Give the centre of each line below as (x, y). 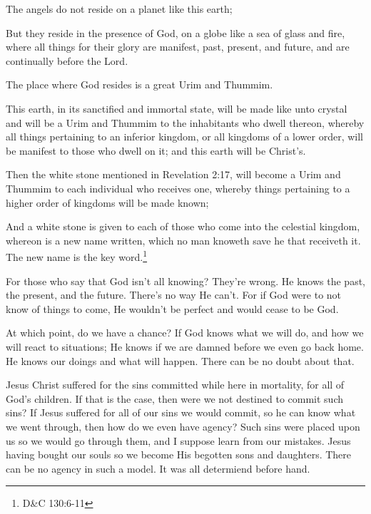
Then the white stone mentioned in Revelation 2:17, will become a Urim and (173, 174)
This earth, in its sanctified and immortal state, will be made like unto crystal (177, 108)
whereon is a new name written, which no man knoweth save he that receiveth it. (183, 240)
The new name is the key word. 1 (77, 256)
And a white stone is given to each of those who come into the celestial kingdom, (183, 226)
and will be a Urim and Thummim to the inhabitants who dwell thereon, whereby (185, 122)
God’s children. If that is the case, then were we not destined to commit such (175, 398)
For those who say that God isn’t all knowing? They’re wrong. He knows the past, (186, 281)
